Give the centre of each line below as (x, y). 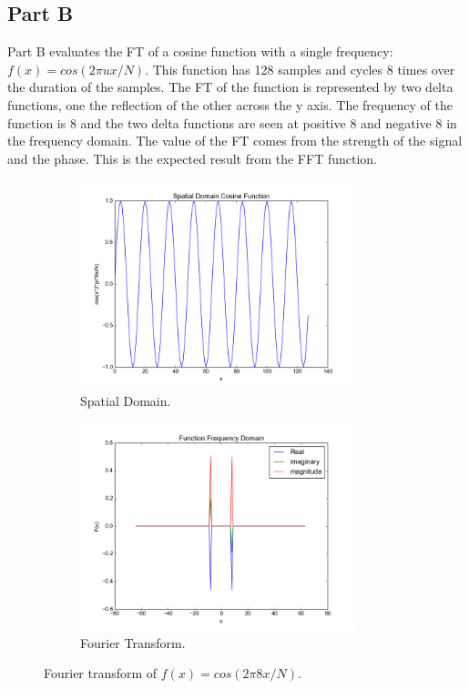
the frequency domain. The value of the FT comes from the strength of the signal (235, 141)
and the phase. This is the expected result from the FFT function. (192, 158)
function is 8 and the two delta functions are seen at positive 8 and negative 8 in (232, 122)
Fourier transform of (101, 673)
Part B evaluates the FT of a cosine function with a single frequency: (200, 51)
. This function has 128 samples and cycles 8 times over (300, 69)
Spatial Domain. (126, 400)
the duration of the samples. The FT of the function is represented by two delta (230, 87)
